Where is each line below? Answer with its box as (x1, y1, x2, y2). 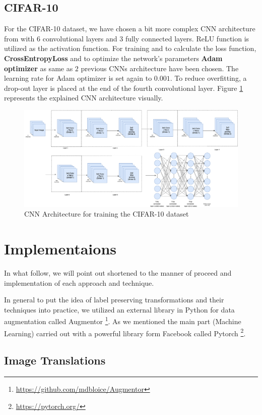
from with (4, 33, 35, 43)
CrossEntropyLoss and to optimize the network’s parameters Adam (4, 53, 223, 63)
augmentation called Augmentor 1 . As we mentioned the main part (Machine (4, 315, 241, 326)
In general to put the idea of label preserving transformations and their (4, 294, 224, 305)
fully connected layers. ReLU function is (125, 33, 249, 43)
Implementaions (4, 238, 116, 259)
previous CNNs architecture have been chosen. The (81, 63, 239, 73)
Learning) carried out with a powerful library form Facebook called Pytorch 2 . (4, 326, 246, 338)
